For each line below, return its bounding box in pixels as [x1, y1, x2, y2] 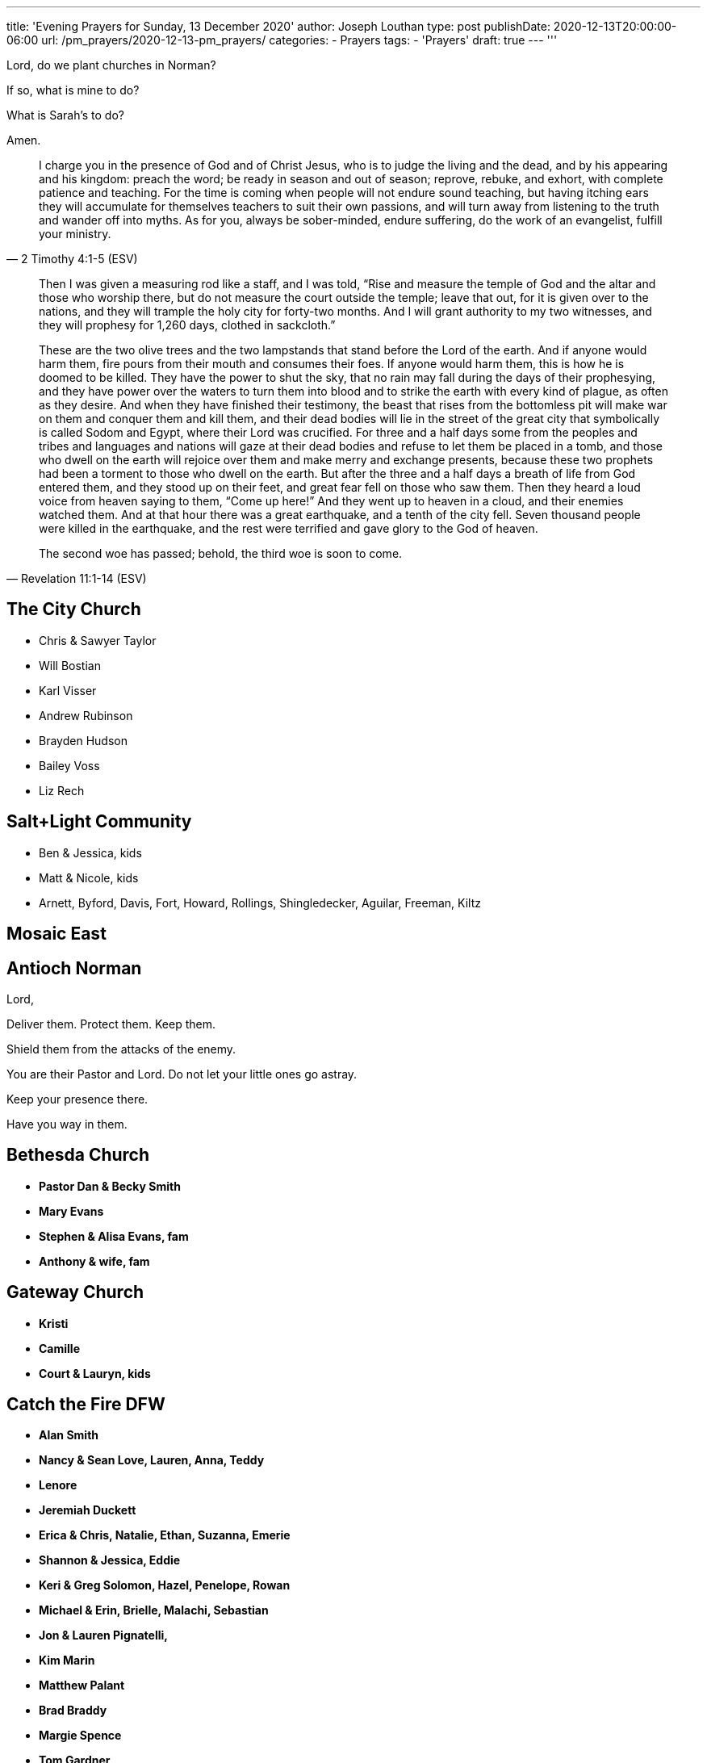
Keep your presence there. [6, 1091, 149, 1106]
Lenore [39, 1478, 77, 1493]
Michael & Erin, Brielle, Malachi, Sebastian [39, 1603, 269, 1618]
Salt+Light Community [6, 811, 192, 832]
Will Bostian [39, 658, 101, 672]
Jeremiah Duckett [39, 1503, 136, 1518]
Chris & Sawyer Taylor [39, 633, 157, 647]
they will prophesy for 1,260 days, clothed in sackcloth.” [39, 318, 336, 332]
